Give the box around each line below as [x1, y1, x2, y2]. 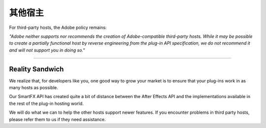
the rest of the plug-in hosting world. [9, 101, 84, 106]
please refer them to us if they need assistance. [9, 116, 106, 122]
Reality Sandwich [9, 65, 64, 73]
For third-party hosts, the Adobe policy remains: [9, 25, 107, 30]
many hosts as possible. [9, 85, 59, 91]
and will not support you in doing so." [9, 47, 85, 53]
